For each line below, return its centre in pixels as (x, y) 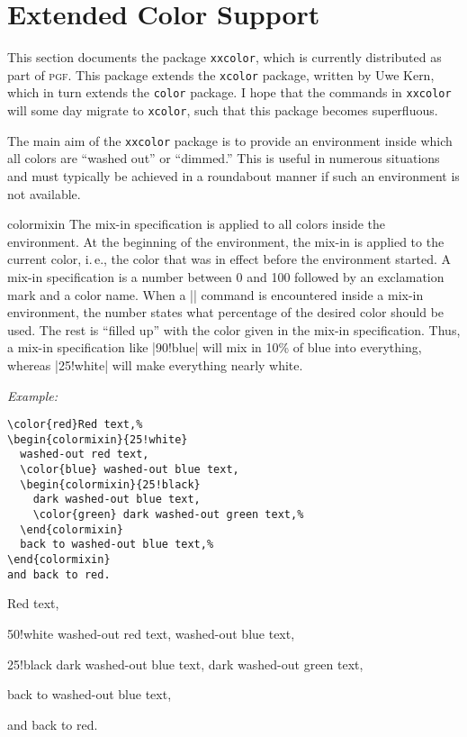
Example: (33, 395)
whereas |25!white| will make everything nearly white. (155, 364)
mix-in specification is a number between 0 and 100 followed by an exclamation (226, 276)
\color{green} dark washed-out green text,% (168, 515)
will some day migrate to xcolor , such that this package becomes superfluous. (223, 110)
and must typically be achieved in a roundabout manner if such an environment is (233, 176)
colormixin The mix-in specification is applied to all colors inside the (196, 224)
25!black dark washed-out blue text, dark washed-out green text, (185, 664)
